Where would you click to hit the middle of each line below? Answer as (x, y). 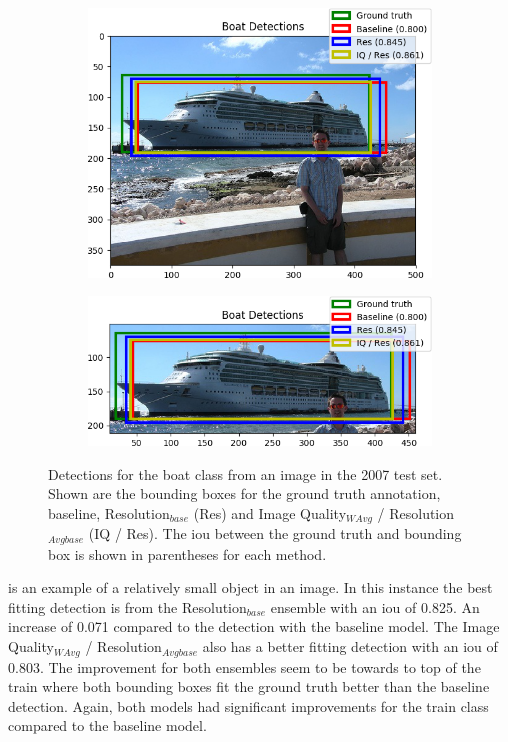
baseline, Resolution (109, 512)
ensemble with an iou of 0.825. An (375, 606)
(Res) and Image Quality (270, 512)
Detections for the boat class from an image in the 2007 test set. (245, 473)
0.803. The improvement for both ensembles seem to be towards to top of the (244, 666)
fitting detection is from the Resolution (127, 606)
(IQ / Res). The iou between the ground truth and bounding (275, 533)
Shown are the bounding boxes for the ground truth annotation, (244, 493)
